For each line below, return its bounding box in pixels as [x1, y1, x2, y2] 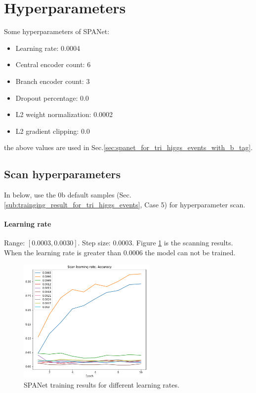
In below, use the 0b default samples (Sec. [4, 190, 131, 200]
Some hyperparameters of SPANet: [4, 26, 110, 37]
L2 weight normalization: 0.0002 [15, 109, 113, 119]
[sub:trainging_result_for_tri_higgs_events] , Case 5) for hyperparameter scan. [4, 199, 246, 209]
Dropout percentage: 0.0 [15, 92, 89, 103]
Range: [4, 237, 25, 248]
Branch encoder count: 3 [15, 76, 90, 86]
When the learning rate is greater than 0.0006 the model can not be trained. [4, 247, 236, 257]
